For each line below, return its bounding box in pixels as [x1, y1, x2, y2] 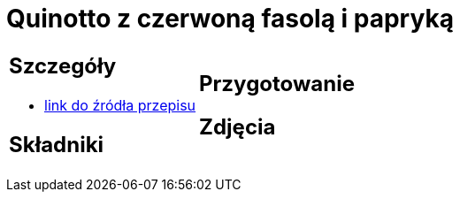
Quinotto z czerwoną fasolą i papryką [6, 4, 454, 34]
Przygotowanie [199, 70, 355, 96]
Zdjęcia [199, 113, 276, 140]
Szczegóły [9, 52, 117, 79]
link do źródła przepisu [44, 96, 196, 114]
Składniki [9, 131, 104, 157]
